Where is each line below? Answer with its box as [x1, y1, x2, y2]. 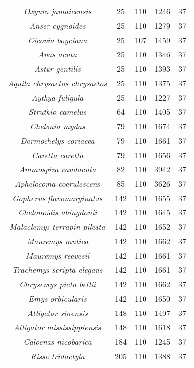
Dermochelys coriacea [20, 135, 95, 146]
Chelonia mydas [30, 120, 85, 132]
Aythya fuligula [31, 92, 84, 103]
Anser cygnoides [29, 20, 86, 31]
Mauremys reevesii [25, 250, 90, 261]
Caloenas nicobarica [23, 336, 92, 347]
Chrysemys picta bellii [19, 278, 96, 290]
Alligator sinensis [27, 307, 88, 318]
